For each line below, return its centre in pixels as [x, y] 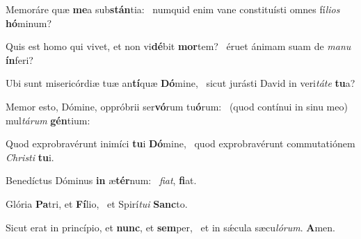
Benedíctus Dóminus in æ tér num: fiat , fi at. [101, 180]
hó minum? [29, 23]
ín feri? [19, 59]
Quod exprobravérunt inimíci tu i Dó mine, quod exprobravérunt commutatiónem [180, 143]
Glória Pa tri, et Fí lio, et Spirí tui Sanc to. [97, 203]
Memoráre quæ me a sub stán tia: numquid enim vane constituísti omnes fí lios [173, 9]
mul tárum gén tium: [48, 120]
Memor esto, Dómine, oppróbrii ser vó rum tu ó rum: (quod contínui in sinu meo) [177, 106]
